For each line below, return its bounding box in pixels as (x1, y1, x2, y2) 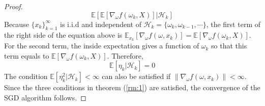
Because (4, 18, 29, 29)
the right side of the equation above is (4, 30, 123, 40)
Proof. (4, 1, 23, 11)
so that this (211, 40, 247, 51)
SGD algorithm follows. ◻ (4, 92, 86, 103)
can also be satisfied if (102, 71, 171, 82)
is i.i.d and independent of (60, 18, 142, 29)
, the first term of (206, 18, 260, 29)
